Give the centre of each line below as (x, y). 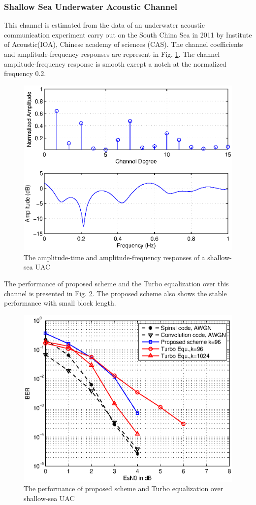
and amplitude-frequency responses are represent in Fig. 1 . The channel (112, 54)
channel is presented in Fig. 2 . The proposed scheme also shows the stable (115, 293)
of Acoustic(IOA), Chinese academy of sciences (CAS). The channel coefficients (124, 44)
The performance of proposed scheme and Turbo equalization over (124, 488)
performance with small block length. (60, 303)
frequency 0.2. (25, 73)
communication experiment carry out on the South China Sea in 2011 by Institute (128, 34)
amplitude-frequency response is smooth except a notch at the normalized (115, 63)
